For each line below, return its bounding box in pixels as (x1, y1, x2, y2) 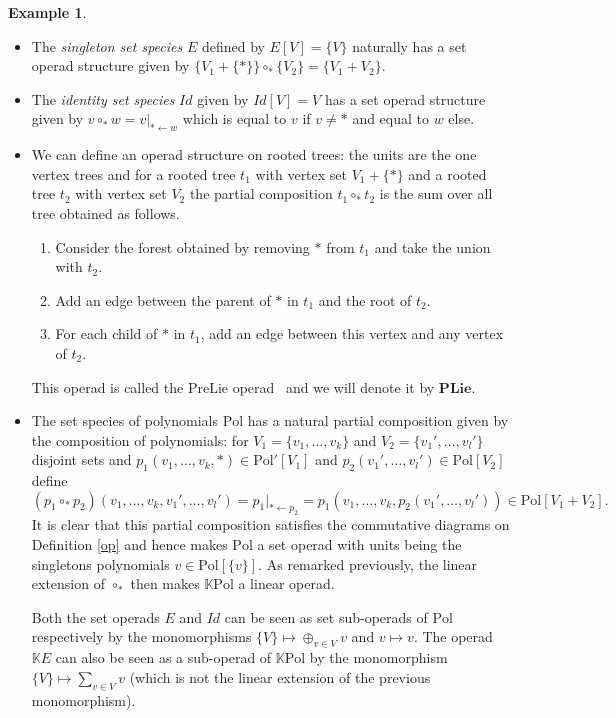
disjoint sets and (31, 449, 132, 470)
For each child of (55, 323, 158, 344)
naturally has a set (352, 35, 467, 56)
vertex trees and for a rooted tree (31, 163, 236, 184)
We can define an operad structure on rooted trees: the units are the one (31, 144, 477, 165)
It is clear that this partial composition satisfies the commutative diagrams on (31, 514, 510, 535)
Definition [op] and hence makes (31, 534, 228, 555)
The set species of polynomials (31, 410, 218, 431)
